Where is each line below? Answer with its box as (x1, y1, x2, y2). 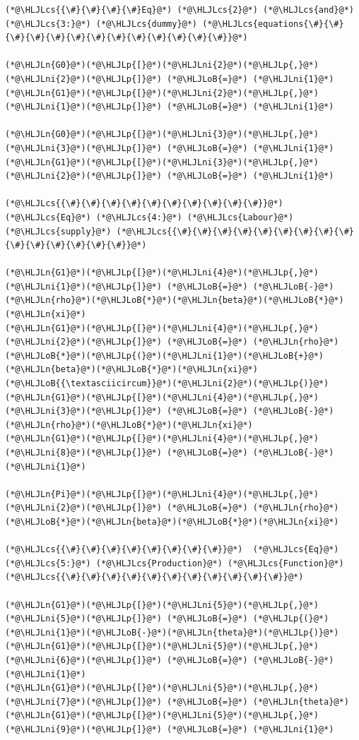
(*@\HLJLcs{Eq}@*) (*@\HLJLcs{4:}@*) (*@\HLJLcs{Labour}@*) (5, 212, 294, 222)
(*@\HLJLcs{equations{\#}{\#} (202, 18, 344, 29)
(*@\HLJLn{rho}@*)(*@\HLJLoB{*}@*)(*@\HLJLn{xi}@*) (5, 419, 253, 430)
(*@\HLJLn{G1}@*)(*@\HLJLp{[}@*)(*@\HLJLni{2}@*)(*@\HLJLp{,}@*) (5, 88, 319, 98)
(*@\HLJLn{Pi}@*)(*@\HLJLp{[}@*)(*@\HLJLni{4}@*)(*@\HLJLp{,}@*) (5, 489, 319, 499)
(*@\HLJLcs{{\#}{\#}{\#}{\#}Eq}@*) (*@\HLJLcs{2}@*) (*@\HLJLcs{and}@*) (5, 5, 354, 15)
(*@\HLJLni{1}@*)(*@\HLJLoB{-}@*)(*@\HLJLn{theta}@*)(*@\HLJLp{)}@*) (5, 627, 339, 638)
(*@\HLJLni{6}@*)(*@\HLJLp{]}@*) (5, 655, 162, 665)
